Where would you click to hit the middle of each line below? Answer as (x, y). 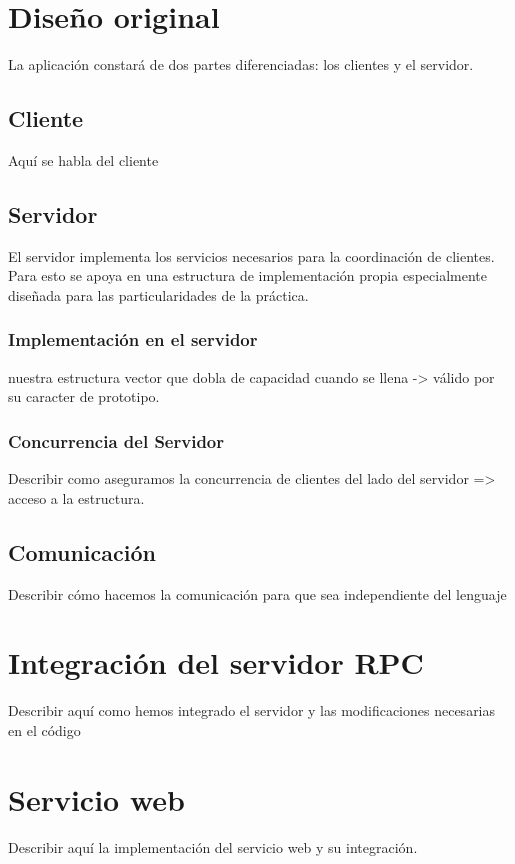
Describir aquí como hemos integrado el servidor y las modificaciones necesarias (252, 710)
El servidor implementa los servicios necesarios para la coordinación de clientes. (251, 255)
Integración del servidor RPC (216, 662)
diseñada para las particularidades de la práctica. (158, 294)
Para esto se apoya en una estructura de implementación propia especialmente (247, 275)
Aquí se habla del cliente (83, 159)
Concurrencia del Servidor (116, 440)
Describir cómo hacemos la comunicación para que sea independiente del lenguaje (257, 593)
